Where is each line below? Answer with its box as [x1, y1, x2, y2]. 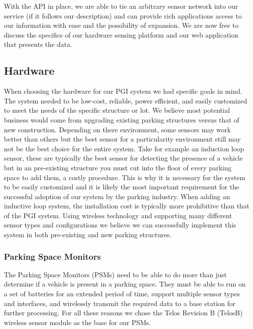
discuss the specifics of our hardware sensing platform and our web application [4, 29, 239, 40]
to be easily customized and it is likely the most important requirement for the [4, 182, 239, 192]
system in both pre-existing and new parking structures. [4, 229, 172, 240]
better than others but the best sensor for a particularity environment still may [4, 134, 241, 144]
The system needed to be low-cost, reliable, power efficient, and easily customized [4, 95, 247, 105]
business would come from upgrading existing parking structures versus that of [4, 114, 239, 124]
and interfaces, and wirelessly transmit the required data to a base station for [4, 298, 235, 308]
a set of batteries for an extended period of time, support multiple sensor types [4, 288, 240, 299]
